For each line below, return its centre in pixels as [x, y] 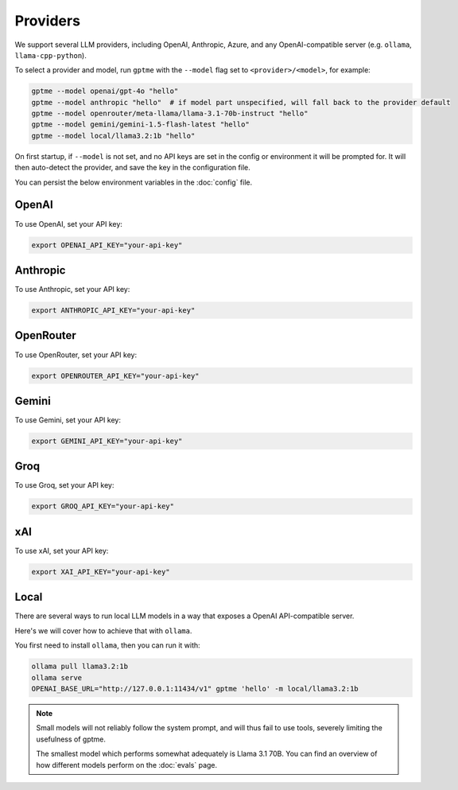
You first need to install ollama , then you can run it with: [107, 645]
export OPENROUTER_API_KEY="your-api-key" [115, 376]
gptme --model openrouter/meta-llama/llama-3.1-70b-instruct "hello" [170, 114]
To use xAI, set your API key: [62, 551]
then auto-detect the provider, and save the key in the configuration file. [132, 168]
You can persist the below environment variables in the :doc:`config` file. [134, 182]
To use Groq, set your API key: [64, 485]
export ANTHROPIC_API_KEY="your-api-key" [113, 311]
